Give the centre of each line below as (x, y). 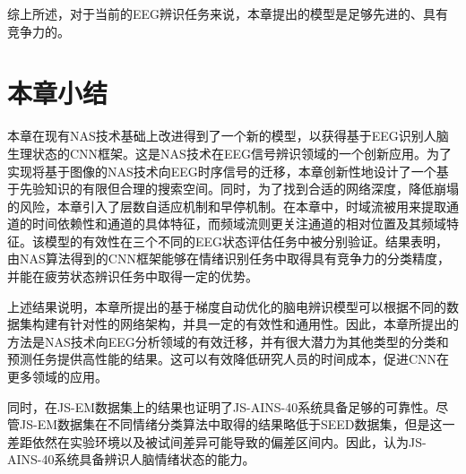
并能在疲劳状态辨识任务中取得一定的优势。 (133, 276)
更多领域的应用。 (57, 377)
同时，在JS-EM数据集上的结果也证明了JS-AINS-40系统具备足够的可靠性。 (222, 406)
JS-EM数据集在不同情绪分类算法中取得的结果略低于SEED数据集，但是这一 (237, 424)
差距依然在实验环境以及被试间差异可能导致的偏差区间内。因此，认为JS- (217, 441)
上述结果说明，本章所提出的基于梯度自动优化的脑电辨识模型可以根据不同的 (227, 306)
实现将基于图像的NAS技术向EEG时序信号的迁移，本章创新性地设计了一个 (222, 171)
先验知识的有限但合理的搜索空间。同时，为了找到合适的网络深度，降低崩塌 (239, 189)
